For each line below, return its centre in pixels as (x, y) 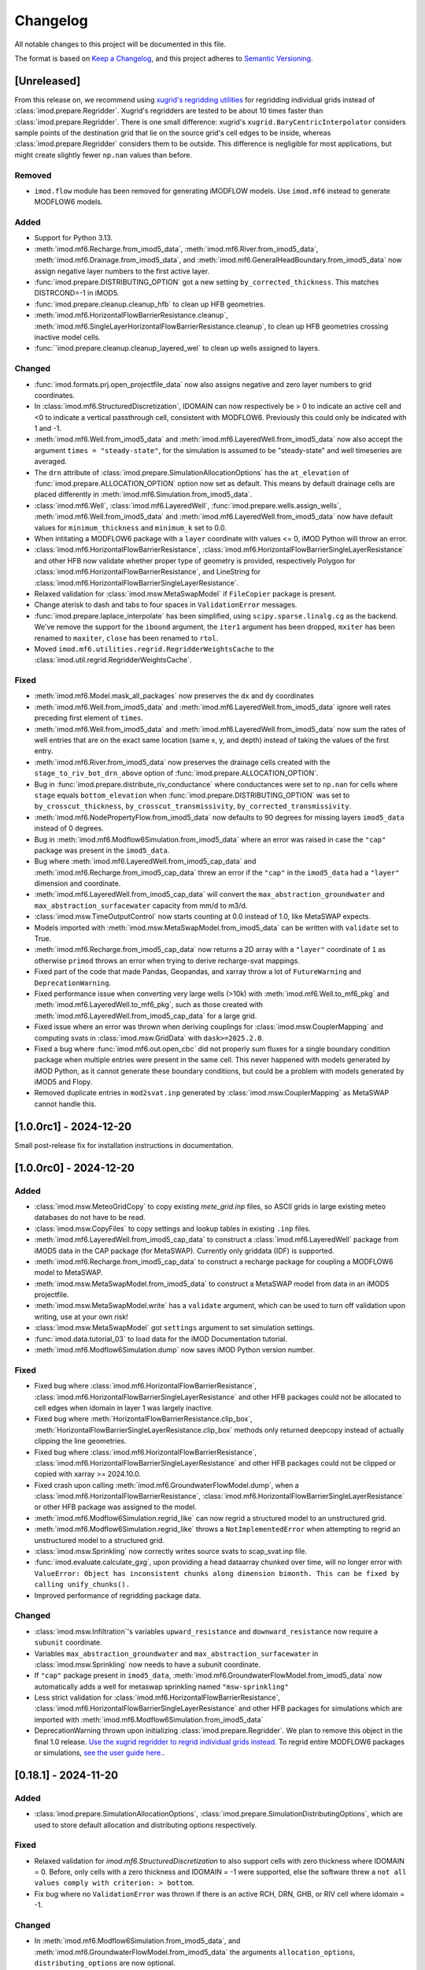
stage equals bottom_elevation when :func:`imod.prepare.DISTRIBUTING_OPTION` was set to (192, 795)
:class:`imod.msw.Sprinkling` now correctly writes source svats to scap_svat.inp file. (170, 1552)
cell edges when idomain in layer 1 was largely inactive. (124, 1407)
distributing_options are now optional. (105, 1963)
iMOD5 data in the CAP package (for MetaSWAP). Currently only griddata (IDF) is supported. (184, 1251)
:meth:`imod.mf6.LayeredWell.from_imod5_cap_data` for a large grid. (146, 1016)
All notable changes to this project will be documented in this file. (120, 44)
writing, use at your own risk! (81, 1317)
